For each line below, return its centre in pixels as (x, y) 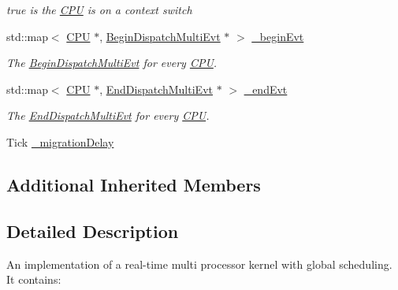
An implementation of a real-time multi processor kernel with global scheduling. (199, 264)
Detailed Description (93, 231)
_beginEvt (278, 36)
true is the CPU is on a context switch (99, 9)
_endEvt (266, 89)
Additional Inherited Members (134, 184)
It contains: (34, 279)
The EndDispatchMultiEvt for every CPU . (108, 115)
